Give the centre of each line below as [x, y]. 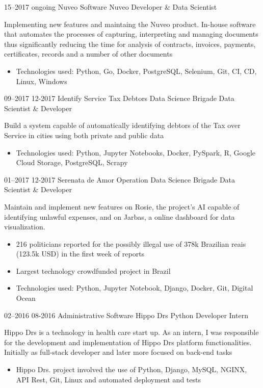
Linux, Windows [42, 81]
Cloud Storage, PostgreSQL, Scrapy [72, 162]
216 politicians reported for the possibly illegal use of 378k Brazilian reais [131, 243]
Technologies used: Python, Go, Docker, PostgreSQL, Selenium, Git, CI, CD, [136, 71]
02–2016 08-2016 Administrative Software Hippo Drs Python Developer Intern [126, 315]
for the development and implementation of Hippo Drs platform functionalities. [128, 342]
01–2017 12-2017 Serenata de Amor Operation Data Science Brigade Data [120, 179]
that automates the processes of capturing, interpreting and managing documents [131, 34]
